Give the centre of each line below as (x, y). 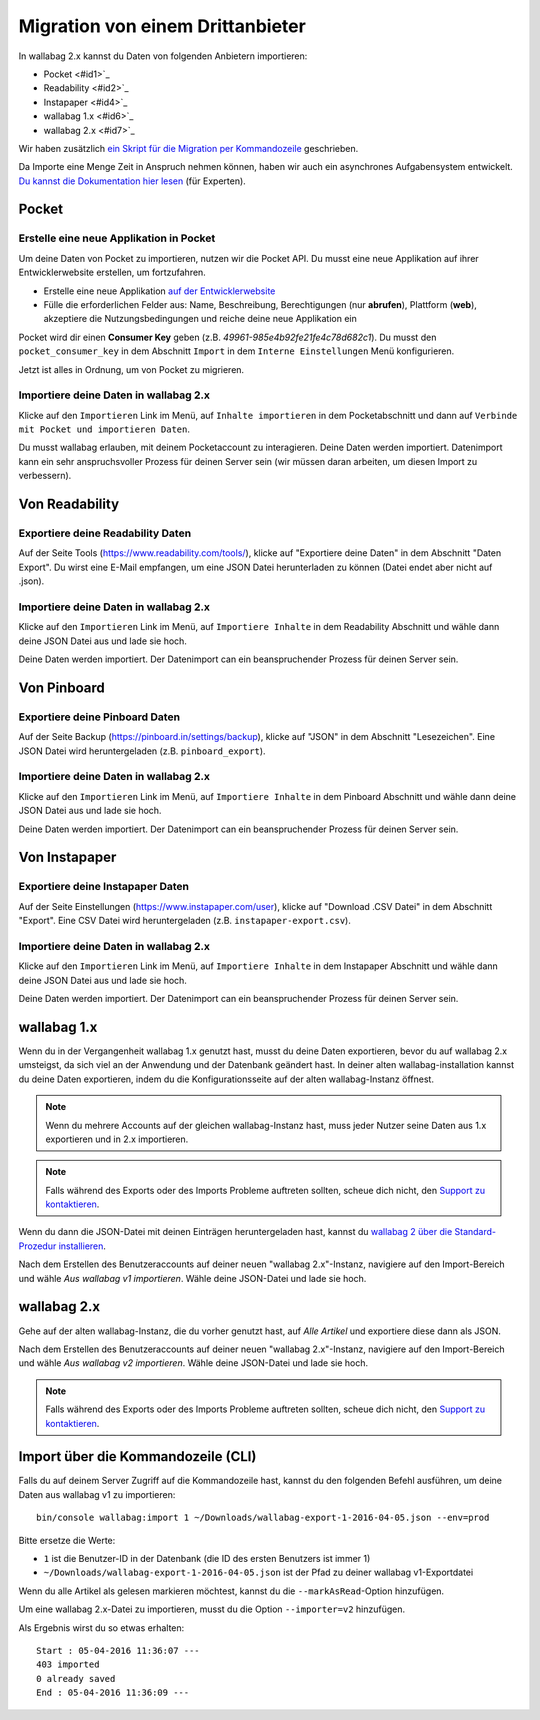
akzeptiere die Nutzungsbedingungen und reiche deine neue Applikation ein (200, 319)
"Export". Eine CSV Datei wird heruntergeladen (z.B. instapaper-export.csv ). (185, 921)
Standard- (475, 1232)
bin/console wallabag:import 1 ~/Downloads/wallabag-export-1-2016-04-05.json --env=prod (263, 1518)
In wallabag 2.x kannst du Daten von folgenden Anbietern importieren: (163, 56)
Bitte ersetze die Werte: (67, 1540)
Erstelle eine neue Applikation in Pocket (117, 238)
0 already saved (76, 1678)
